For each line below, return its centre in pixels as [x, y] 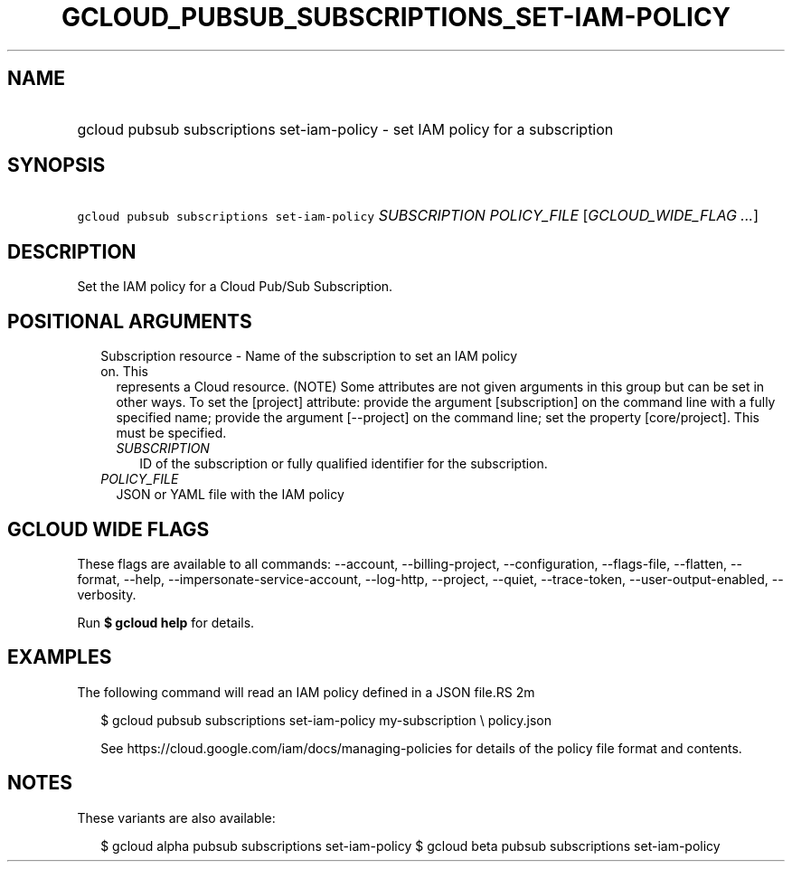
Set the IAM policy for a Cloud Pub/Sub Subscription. [235, 287]
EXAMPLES [60, 657]
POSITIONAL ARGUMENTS [130, 321]
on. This [124, 372]
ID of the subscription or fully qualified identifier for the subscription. [344, 464]
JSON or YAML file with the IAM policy [230, 495]
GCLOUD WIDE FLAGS [108, 529]
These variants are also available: [176, 817]
